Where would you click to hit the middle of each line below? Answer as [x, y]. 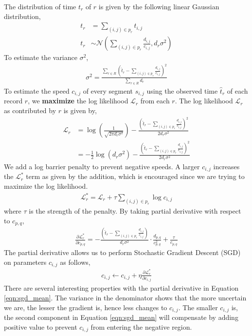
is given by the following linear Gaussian [159, 6]
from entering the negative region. [141, 326]
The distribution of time [40, 6]
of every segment [108, 90]
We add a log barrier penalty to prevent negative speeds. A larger [102, 166]
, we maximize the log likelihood [78, 101]
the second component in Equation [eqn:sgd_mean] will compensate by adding [121, 317]
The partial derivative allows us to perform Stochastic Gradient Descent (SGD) [122, 252]
